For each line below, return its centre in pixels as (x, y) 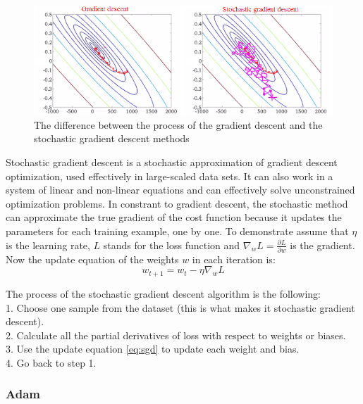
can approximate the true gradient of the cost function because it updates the (174, 217)
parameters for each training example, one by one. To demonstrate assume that (177, 231)
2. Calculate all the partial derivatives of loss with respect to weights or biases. (176, 335)
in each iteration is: (234, 259)
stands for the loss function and (172, 245)
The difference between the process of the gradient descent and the (178, 124)
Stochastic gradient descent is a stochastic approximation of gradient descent (172, 162)
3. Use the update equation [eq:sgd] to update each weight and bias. (153, 349)
